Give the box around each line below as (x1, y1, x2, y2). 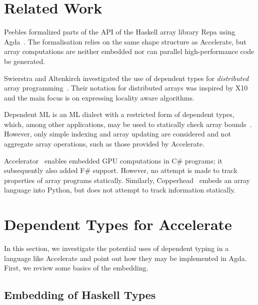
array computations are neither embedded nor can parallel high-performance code (4, 46, 254, 56)
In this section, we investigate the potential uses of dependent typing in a (4, 243, 229, 253)
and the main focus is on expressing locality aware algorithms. (4, 92, 194, 102)
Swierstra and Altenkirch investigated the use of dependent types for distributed (4, 72, 249, 83)
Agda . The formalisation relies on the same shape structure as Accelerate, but (4, 36, 246, 46)
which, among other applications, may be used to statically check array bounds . (4, 118, 252, 129)
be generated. (4, 55, 45, 66)
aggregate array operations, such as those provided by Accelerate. (4, 138, 205, 149)
